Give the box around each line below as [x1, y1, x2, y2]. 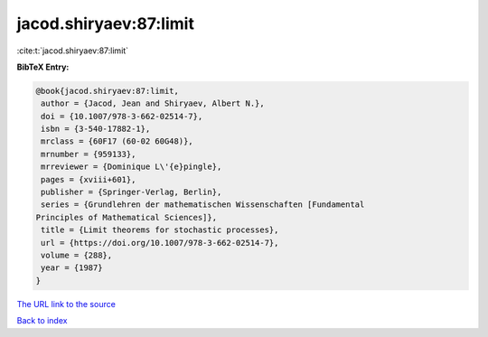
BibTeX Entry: [16, 61, 70, 72]
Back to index [16, 315, 68, 326]
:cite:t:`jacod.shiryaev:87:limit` [16, 45, 129, 56]
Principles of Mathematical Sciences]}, [35, 212, 217, 222]
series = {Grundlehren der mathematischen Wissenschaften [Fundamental [41, 200, 365, 210]
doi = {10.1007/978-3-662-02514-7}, [41, 111, 203, 121]
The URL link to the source [16, 298, 117, 309]
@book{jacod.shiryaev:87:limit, [35, 86, 180, 96]
